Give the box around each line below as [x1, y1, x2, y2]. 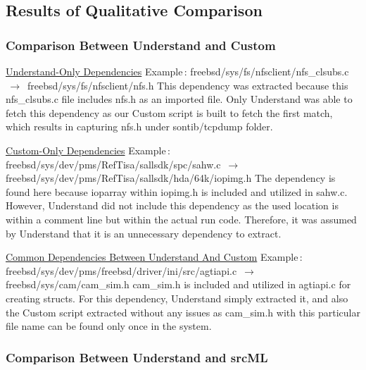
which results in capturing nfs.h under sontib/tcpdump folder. [6, 119, 273, 134]
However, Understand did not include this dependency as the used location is [6, 198, 339, 213]
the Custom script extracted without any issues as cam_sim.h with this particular [6, 304, 360, 319]
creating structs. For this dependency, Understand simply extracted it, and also [6, 290, 348, 305]
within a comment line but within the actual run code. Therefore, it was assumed [6, 211, 357, 226]
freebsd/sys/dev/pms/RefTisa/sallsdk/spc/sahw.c [6, 156, 221, 171]
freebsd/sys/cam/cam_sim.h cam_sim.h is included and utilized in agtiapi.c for [6, 277, 351, 292]
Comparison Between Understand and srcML [6, 348, 268, 366]
